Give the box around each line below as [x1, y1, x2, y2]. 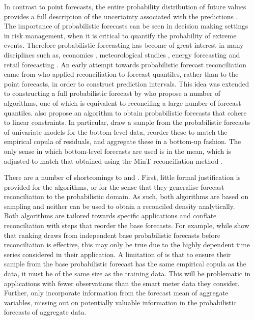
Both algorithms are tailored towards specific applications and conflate [4, 210, 217, 221]
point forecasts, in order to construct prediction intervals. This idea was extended [4, 78, 249, 88]
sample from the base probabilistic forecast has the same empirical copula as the [4, 259, 246, 269]
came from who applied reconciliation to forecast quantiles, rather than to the [4, 69, 239, 79]
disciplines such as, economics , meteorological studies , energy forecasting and [4, 49, 240, 59]
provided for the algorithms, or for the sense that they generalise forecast [4, 181, 224, 192]
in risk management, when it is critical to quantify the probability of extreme [4, 30, 237, 40]
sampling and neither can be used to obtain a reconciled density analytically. [4, 201, 235, 211]
